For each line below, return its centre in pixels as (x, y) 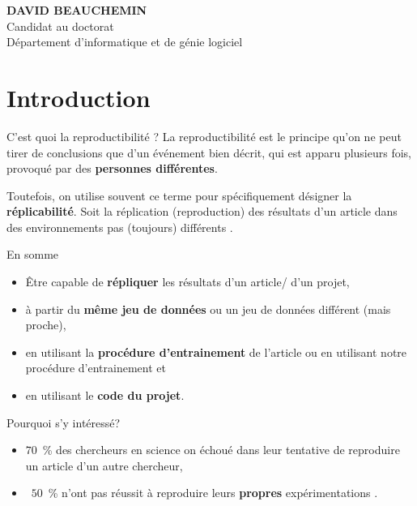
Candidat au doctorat (60, 26)
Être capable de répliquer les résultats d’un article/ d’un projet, (187, 282)
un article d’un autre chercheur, (104, 465)
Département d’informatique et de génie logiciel (125, 42)
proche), (46, 325)
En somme (33, 254)
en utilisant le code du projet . (105, 395)
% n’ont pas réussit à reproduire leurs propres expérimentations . (213, 493)
